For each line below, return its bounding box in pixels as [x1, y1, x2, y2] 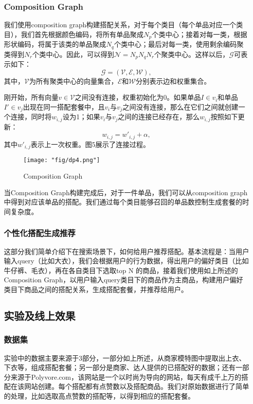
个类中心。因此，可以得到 [32, 49, 114, 59]
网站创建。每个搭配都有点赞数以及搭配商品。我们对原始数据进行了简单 [24, 381, 249, 391]
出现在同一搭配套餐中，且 [23, 101, 105, 111]
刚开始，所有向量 [4, 92, 58, 102]
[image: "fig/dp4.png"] [23, 157, 100, 164]
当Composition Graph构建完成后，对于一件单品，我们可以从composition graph [4, 187, 248, 197]
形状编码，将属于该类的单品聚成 [4, 39, 106, 49]
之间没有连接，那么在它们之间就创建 [122, 101, 238, 111]
